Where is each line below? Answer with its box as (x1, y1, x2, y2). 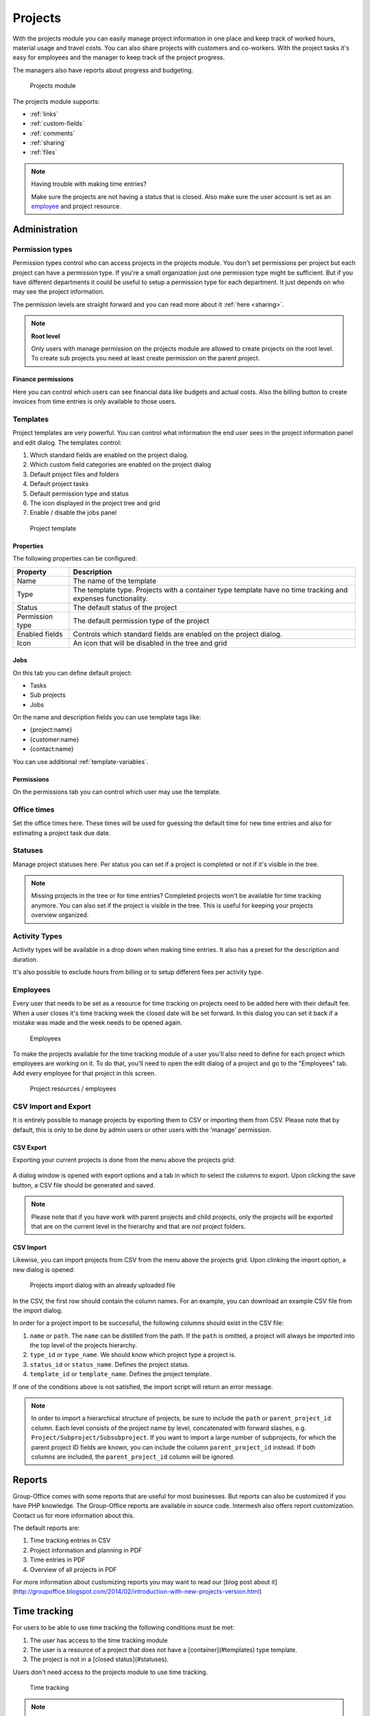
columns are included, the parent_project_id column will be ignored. (31, 1452, 235, 1461)
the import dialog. (12, 1306, 63, 1314)
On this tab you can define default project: (12, 669, 132, 677)
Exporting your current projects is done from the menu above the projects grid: (12, 1155, 236, 1163)
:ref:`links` (29, 110, 58, 118)
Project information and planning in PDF (29, 1546, 143, 1554)
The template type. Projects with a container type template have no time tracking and (73, 585, 348, 594)
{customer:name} (29, 735, 79, 743)
